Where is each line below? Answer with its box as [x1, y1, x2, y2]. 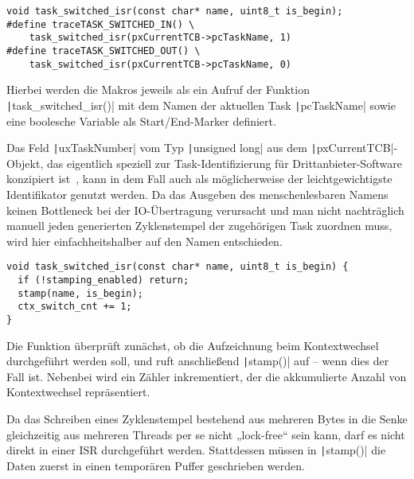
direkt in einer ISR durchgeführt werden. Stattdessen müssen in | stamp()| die [6, 442, 386, 458]
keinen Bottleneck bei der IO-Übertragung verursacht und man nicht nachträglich [6, 201, 404, 218]
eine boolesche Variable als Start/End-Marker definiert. [6, 112, 276, 129]
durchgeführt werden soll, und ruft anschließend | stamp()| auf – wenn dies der [6, 352, 389, 369]
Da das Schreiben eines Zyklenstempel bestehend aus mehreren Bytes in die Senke [6, 411, 408, 427]
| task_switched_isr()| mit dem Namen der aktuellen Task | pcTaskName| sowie [6, 96, 396, 113]
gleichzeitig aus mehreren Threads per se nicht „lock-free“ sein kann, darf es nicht [6, 426, 405, 442]
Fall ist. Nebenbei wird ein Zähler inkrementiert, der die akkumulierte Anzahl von [6, 368, 407, 384]
